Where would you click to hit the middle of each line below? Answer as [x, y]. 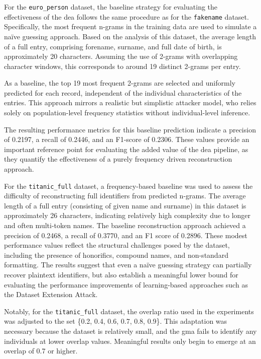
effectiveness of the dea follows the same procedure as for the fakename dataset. [126, 16]
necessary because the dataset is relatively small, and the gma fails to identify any [130, 331]
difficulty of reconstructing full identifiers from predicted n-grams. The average [125, 196]
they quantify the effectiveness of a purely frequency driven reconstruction [118, 159]
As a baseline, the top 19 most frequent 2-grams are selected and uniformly [120, 83]
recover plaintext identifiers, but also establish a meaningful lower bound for [121, 275]
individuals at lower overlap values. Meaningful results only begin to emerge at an [130, 341]
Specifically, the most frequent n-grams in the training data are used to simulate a [130, 26]
